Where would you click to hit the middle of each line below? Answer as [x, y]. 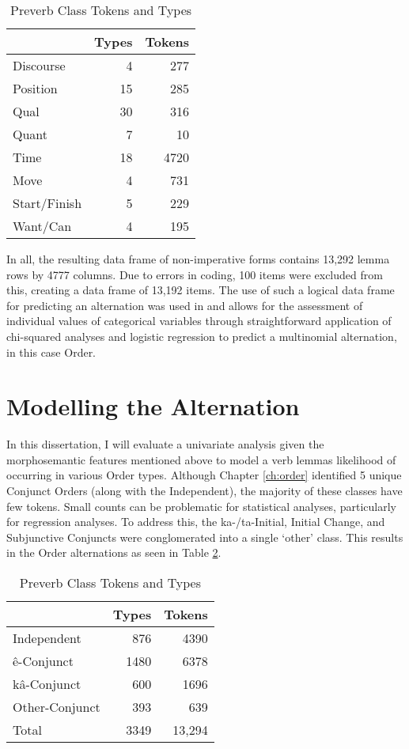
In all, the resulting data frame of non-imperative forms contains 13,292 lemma [198, 259]
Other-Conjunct [57, 707]
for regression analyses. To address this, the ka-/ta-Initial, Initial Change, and [196, 522]
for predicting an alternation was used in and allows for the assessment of [185, 305]
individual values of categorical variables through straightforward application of [199, 321]
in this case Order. [51, 352]
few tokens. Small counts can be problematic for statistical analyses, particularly [201, 506]
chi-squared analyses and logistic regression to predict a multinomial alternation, [202, 336]
